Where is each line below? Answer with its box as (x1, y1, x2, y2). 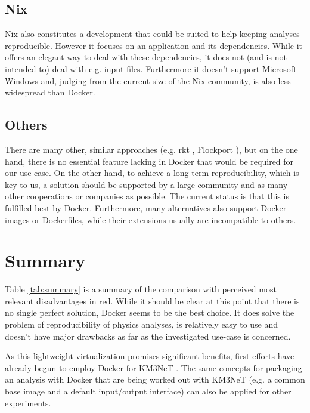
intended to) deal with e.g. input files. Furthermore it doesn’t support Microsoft (5, 62, 297, 75)
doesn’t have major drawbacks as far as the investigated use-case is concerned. (5, 329, 291, 342)
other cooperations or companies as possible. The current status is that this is (5, 190, 289, 202)
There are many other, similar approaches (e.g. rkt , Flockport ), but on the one (5, 143, 298, 155)
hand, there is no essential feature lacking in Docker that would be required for (5, 155, 294, 167)
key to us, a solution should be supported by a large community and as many (5, 178, 288, 190)
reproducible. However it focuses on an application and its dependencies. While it (5, 39, 302, 51)
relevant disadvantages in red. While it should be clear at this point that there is (5, 294, 300, 307)
